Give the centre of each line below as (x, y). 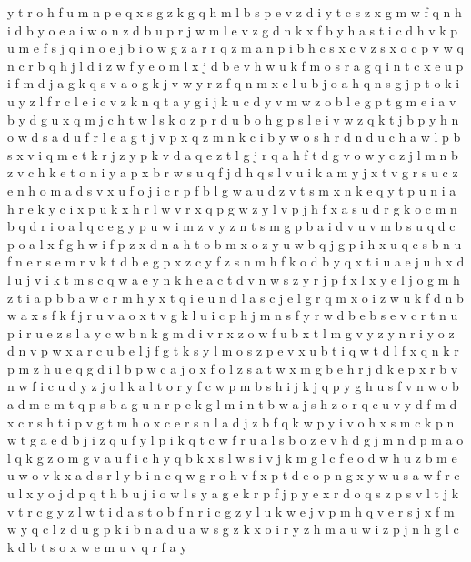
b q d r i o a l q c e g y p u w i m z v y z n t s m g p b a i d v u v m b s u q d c (231, 226)
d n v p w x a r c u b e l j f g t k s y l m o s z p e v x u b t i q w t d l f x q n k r (233, 351)
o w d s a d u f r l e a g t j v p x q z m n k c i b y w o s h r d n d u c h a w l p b (234, 137)
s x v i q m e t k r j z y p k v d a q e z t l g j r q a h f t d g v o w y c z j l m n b (233, 154)
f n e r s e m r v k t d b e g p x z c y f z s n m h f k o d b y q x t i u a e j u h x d (236, 261)
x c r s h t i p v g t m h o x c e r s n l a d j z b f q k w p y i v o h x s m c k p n (231, 421)
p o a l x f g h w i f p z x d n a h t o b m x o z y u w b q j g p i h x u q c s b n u (235, 243)
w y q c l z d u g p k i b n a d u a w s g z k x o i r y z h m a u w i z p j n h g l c (233, 529)
